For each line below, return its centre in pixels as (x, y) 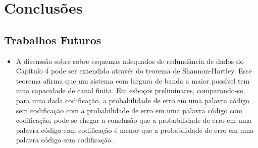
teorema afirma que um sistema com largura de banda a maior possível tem (133, 80)
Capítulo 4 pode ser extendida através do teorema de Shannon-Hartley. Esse (134, 71)
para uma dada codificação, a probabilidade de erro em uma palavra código (133, 100)
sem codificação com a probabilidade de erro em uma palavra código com (129, 110)
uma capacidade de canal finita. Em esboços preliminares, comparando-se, (131, 90)
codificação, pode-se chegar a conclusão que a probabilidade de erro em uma (134, 120)
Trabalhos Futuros (53, 40)
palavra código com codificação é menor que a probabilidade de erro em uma (135, 130)
